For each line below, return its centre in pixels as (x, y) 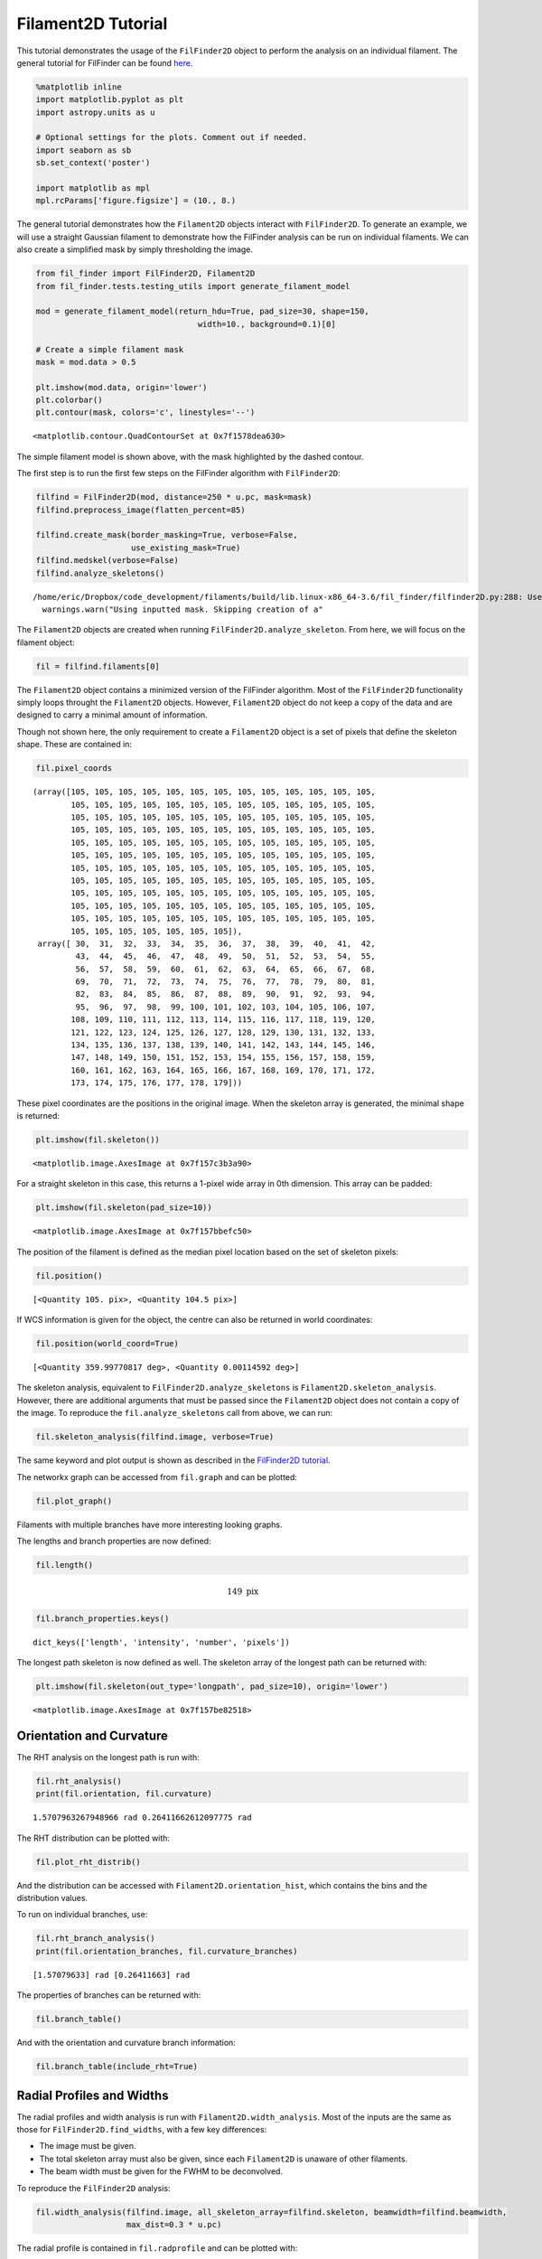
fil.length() (65, 1565)
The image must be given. (88, 2146)
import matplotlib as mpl (93, 188)
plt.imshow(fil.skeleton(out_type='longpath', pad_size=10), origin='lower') (212, 1687)
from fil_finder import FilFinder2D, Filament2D (145, 274)
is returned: (38, 1115)
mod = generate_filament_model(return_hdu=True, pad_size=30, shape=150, (202, 311)
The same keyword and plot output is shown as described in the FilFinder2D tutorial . (173, 1460)
